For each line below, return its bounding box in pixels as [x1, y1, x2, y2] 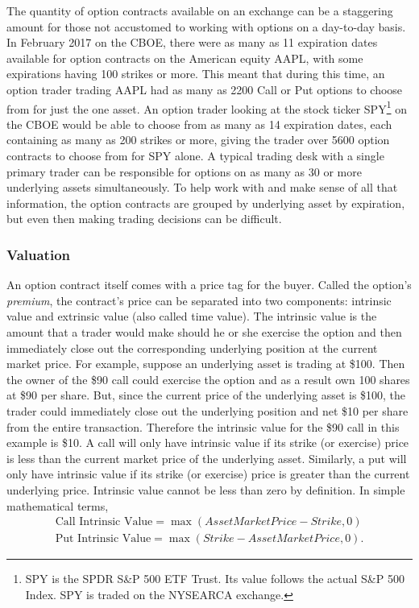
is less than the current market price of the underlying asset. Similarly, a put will [6, 449, 407, 466]
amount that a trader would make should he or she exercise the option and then [6, 323, 402, 340]
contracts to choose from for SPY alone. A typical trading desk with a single [6, 147, 384, 163]
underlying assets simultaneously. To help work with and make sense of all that [6, 179, 398, 196]
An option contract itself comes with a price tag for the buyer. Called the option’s [6, 276, 412, 293]
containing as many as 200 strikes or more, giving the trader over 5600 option [6, 131, 390, 148]
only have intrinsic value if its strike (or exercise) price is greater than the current [6, 465, 410, 482]
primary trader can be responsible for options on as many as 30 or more [6, 163, 362, 180]
